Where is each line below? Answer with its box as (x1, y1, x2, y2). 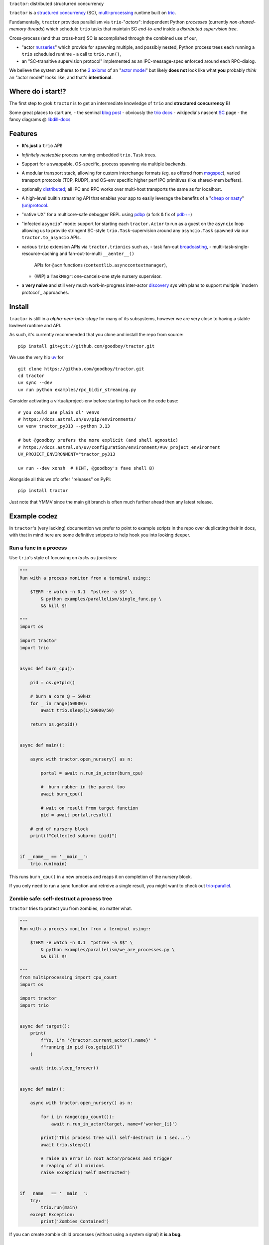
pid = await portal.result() (40, 812, 112, 818)
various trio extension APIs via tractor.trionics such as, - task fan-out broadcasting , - (21, 244, 212, 249)
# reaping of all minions (40, 1163, 104, 1168)
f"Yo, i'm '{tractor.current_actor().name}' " (40, 1037, 156, 1043)
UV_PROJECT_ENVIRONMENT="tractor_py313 (18, 451, 116, 457)
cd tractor (18, 373, 45, 378)
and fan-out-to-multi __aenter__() (59, 250, 134, 256)
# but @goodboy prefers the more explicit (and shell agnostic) (18, 437, 179, 443)
